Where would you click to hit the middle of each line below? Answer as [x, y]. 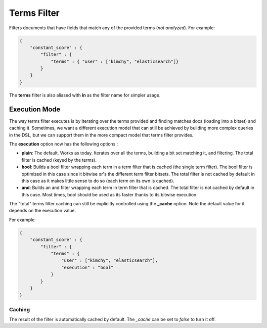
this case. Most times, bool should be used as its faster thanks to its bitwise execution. [110, 194]
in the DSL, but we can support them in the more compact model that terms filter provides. [101, 135]
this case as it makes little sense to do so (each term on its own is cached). [98, 181]
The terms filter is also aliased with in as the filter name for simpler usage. [85, 95]
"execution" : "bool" [87, 267]
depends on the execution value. [43, 211]
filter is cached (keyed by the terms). [59, 160]
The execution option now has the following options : [64, 144]
